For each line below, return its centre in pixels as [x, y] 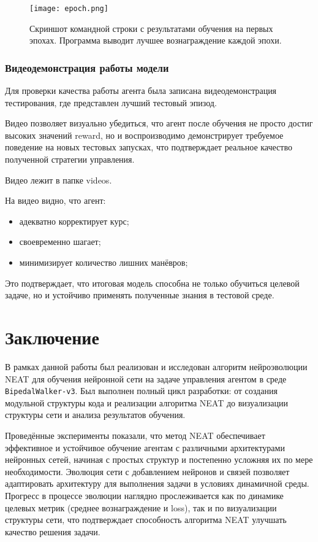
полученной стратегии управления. [70, 159]
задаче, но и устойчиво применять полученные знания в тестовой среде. [140, 295]
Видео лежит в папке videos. [59, 180]
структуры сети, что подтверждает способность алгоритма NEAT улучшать [146, 520]
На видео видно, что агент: [55, 200]
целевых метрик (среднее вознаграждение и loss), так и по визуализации [141, 507]
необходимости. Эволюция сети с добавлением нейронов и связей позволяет [147, 471]
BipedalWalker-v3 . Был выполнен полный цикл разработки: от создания [141, 391]
